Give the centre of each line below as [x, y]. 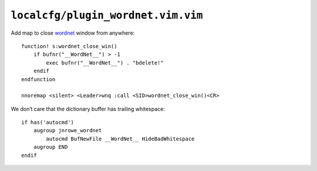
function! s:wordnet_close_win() [69, 46]
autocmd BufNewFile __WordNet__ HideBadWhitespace [120, 139]
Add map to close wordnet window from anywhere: [73, 33]
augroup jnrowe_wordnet [68, 130]
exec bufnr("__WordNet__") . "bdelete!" [105, 63]
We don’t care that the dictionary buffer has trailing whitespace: [88, 109]
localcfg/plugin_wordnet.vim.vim [107, 15]
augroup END [50, 147]
